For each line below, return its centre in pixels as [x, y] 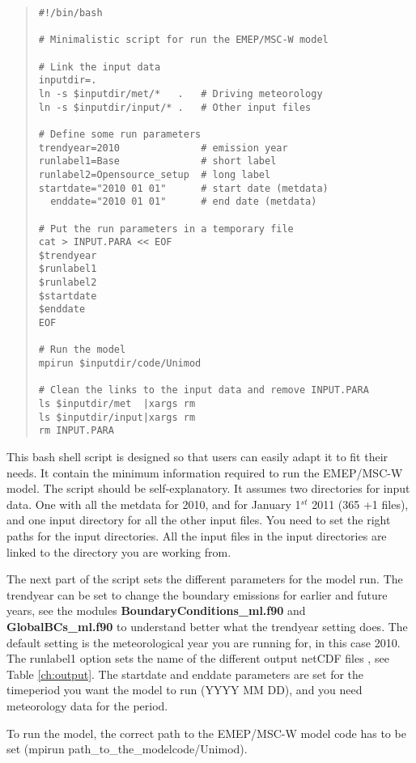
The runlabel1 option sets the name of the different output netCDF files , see [198, 658]
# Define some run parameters [120, 134]
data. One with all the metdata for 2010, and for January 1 [154, 504]
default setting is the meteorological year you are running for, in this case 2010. [204, 642]
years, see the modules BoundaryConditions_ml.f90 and [156, 610]
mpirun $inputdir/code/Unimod [120, 364]
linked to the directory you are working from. [119, 551]
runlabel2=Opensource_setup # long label [155, 174]
